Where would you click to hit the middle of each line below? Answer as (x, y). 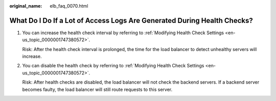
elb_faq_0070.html (69, 6)
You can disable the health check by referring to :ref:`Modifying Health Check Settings (113, 66)
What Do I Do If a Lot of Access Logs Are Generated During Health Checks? (131, 20)
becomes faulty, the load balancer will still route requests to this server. (97, 89)
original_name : (26, 6)
